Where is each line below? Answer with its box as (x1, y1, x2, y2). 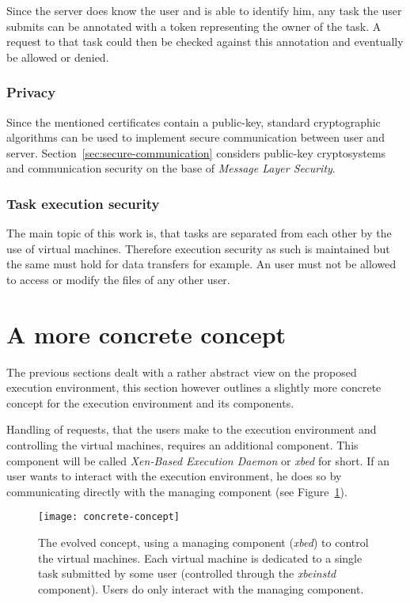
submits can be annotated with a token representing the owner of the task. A (6, 17, 382, 34)
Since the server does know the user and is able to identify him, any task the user (6, 2, 402, 18)
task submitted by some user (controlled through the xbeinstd (38, 565, 336, 582)
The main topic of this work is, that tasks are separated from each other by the (6, 225, 392, 241)
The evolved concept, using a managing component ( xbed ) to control (38, 534, 369, 551)
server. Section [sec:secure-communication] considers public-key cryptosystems (6, 144, 386, 161)
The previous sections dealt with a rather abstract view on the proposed (6, 363, 357, 380)
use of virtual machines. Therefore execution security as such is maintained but (6, 240, 390, 256)
